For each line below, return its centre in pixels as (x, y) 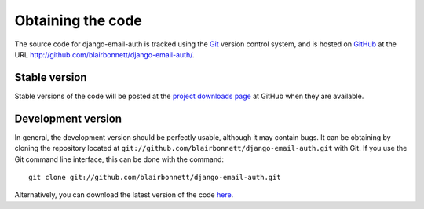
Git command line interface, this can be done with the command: (119, 159)
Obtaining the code (79, 20)
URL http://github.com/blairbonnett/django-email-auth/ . (104, 54)
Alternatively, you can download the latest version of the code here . (124, 195)
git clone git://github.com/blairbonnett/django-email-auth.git (155, 177)
